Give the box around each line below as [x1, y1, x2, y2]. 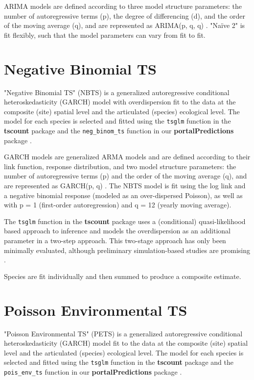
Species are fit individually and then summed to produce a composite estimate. [4, 271, 241, 281]
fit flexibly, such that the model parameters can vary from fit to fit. [4, 29, 206, 40]
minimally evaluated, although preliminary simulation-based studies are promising [4, 245, 251, 255]
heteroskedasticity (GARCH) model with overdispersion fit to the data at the [4, 97, 236, 107]
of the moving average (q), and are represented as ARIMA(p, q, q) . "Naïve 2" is [4, 20, 245, 30]
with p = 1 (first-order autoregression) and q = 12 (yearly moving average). [4, 200, 231, 210]
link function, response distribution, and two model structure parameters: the [4, 161, 236, 171]
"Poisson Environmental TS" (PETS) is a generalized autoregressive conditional [4, 328, 243, 338]
